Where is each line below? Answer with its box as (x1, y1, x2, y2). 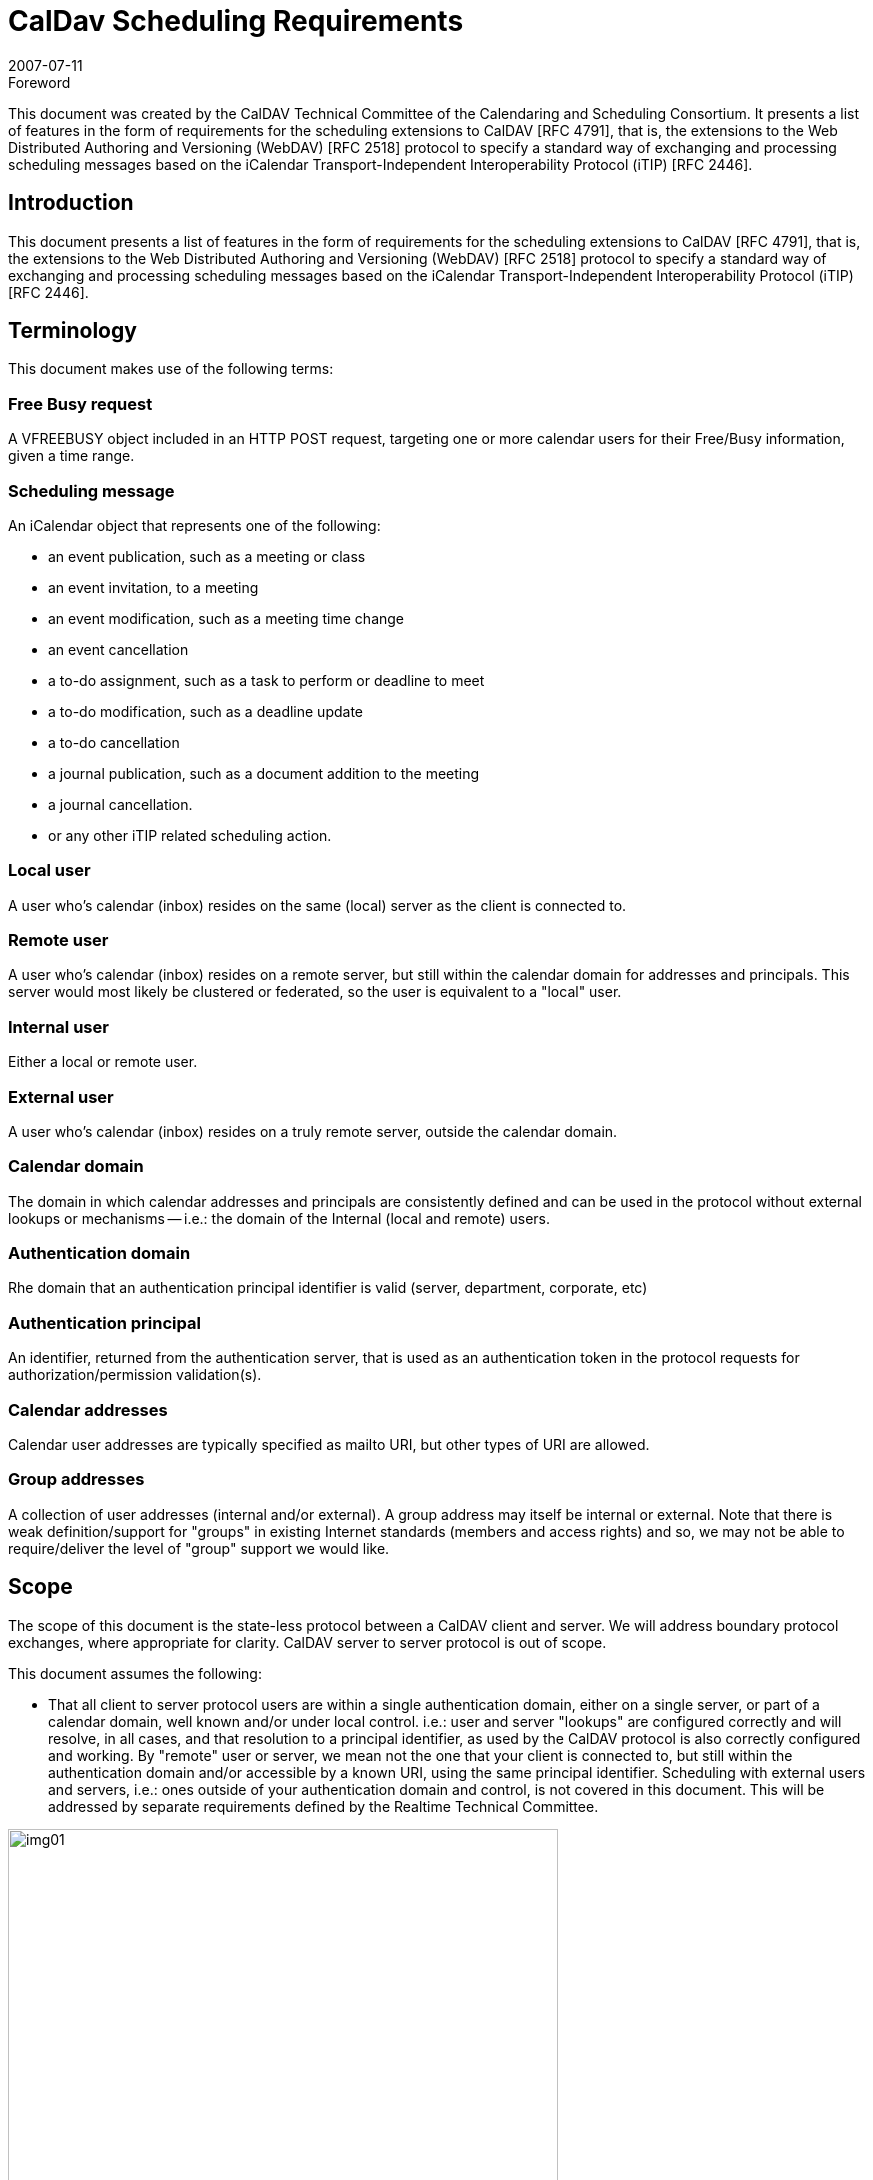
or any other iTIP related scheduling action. (48, 826, 332, 844)
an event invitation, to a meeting (48, 578, 259, 596)
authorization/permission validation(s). (8, 1366, 262, 1384)
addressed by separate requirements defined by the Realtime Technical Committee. (48, 1797, 599, 1815)
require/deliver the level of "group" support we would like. (8, 1539, 390, 1557)
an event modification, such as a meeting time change (48, 609, 405, 627)
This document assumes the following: (8, 1664, 262, 1682)
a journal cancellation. (48, 795, 193, 813)
